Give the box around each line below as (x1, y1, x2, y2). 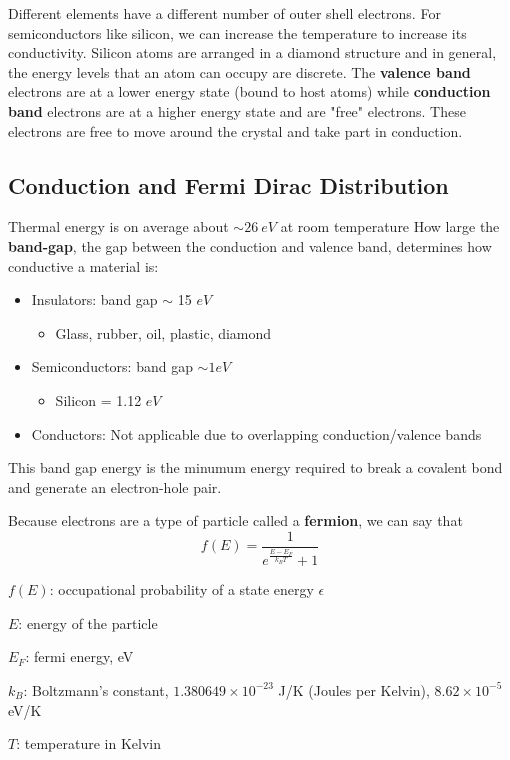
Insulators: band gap (31, 289, 158, 310)
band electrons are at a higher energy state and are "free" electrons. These (8, 100, 466, 121)
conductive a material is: (8, 255, 159, 276)
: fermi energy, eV (25, 646, 134, 667)
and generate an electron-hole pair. (8, 476, 222, 497)
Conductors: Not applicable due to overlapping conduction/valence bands (31, 423, 482, 444)
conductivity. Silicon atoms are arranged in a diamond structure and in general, (8, 42, 497, 63)
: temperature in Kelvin (16, 733, 161, 754)
